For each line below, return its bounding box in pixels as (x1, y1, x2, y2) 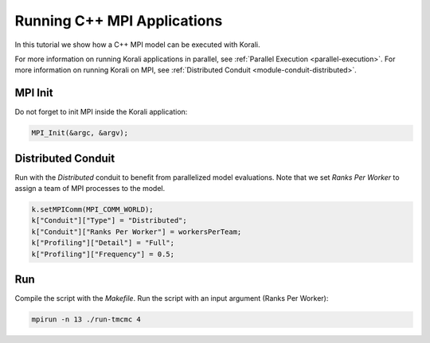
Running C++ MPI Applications (14, 12, 223, 29)
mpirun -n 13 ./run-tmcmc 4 (31, 315, 141, 324)
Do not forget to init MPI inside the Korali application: (14, 107, 188, 117)
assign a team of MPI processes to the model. (14, 184, 166, 193)
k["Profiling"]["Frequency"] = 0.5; (31, 249, 175, 259)
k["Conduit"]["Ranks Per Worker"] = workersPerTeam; (31, 227, 242, 236)
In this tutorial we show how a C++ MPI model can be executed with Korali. (14, 40, 260, 49)
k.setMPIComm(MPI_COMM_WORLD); (31, 205, 154, 214)
